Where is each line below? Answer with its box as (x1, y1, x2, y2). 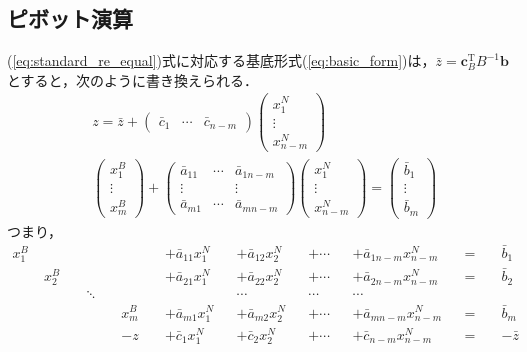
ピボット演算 (7, 3, 133, 34)
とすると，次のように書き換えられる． (7, 69, 259, 90)
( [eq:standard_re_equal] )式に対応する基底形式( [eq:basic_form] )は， (7, 50, 436, 71)
